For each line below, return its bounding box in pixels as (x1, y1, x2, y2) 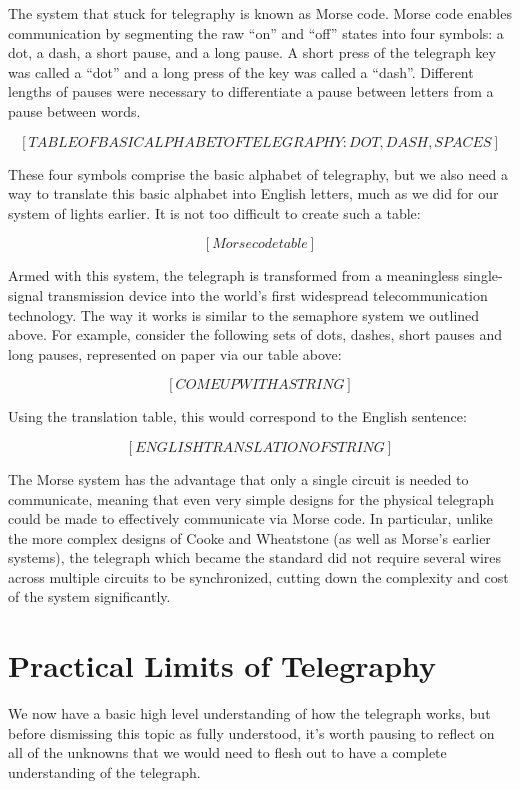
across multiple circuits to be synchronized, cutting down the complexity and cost (8, 566, 509, 587)
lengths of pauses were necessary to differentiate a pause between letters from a (8, 81, 494, 102)
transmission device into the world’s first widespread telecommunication (47, 284, 488, 305)
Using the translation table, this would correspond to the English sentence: (8, 406, 467, 427)
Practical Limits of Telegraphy (8, 645, 437, 686)
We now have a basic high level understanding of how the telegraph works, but (8, 703, 491, 724)
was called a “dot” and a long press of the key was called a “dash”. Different (8, 61, 474, 82)
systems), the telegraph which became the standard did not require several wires (8, 547, 501, 568)
